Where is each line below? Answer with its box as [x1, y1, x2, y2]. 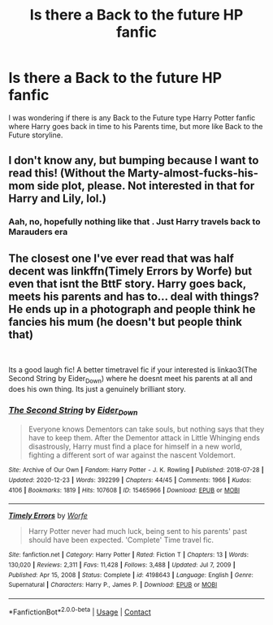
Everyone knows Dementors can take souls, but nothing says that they [28, 424, 265, 434]
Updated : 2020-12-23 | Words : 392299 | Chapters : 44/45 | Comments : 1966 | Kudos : [8, 476, 252, 484]
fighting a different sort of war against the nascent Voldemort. [28, 450, 236, 460]
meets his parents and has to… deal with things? [8, 289, 260, 303]
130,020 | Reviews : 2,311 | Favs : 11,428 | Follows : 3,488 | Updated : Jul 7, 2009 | [8, 561, 236, 570]
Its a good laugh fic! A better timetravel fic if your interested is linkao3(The [8, 365, 258, 375]
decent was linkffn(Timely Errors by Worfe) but [8, 264, 253, 278]
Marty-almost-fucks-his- [127, 167, 258, 180]
